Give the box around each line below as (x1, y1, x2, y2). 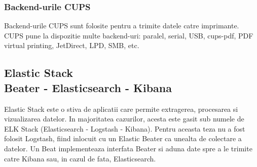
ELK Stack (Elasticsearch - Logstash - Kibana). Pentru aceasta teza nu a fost (4, 123, 245, 134)
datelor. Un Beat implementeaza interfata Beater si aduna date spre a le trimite (4, 143, 252, 153)
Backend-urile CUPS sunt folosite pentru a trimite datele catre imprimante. (4, 20, 239, 31)
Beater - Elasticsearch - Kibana (4, 79, 172, 95)
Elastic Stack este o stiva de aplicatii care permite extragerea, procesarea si (4, 103, 238, 114)
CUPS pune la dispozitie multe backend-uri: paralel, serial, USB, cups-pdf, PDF (4, 30, 253, 40)
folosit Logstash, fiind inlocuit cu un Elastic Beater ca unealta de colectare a (4, 133, 242, 144)
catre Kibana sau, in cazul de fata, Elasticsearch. (4, 153, 156, 163)
